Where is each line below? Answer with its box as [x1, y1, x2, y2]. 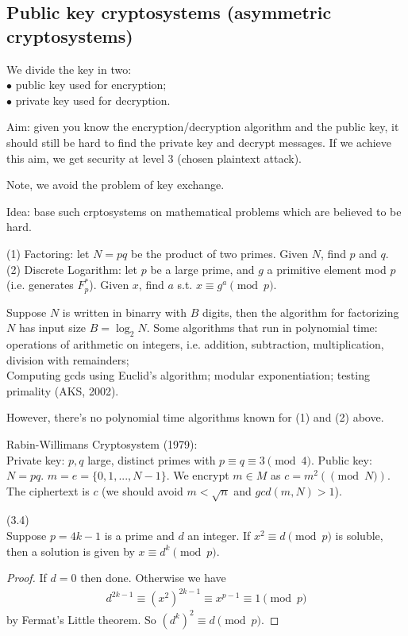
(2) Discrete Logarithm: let [6, 260, 138, 277]
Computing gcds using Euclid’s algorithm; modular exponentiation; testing [6, 367, 370, 384]
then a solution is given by [6, 542, 135, 559]
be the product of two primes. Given [131, 245, 309, 261]
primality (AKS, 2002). [6, 382, 119, 399]
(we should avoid [102, 482, 183, 499]
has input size [18, 319, 87, 336]
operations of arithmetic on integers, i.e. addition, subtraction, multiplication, [6, 335, 384, 352]
